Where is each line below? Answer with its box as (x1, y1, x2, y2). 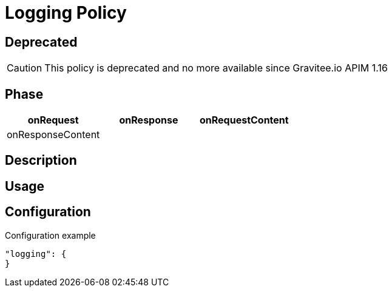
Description (5, 153, 77, 168)
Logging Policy (5, 2, 127, 23)
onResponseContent (7, 128, 100, 141)
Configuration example (5, 230, 96, 241)
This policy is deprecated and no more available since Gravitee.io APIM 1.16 (44, 62, 388, 75)
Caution (7, 62, 42, 75)
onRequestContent (199, 114, 289, 127)
